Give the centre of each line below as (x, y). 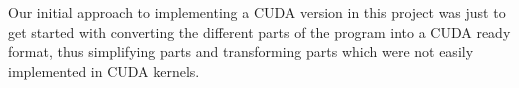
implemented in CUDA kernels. (104, 70)
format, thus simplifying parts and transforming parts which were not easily (241, 51)
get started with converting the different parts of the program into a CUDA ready (259, 31)
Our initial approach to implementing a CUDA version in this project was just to (257, 12)
